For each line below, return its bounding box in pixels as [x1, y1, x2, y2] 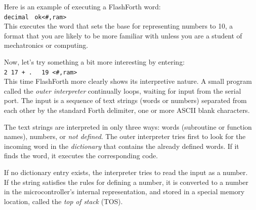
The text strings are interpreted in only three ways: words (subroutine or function [4, 121, 252, 132]
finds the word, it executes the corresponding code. [4, 150, 158, 161]
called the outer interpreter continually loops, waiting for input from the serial [4, 85, 241, 96]
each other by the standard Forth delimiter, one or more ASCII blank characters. [4, 105, 250, 115]
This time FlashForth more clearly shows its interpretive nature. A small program [4, 76, 252, 86]
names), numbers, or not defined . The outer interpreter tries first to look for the [4, 131, 246, 141]
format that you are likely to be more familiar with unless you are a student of [4, 30, 242, 40]
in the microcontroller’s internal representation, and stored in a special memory [4, 186, 245, 197]
